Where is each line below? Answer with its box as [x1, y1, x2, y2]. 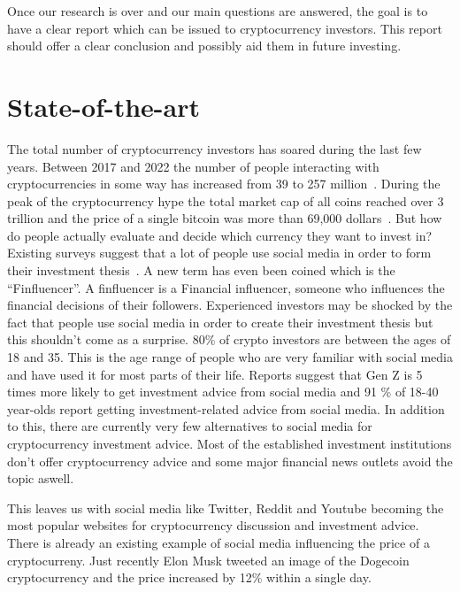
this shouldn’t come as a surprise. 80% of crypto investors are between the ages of [7, 330, 451, 349]
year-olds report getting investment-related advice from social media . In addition [7, 399, 445, 418]
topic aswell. [7, 469, 74, 488]
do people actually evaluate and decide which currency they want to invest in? [7, 226, 433, 244]
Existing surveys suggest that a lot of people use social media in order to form [7, 243, 432, 262]
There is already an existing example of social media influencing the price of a [7, 533, 430, 551]
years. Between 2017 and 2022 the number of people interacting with [7, 157, 379, 175]
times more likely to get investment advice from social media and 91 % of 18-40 [7, 382, 439, 401]
